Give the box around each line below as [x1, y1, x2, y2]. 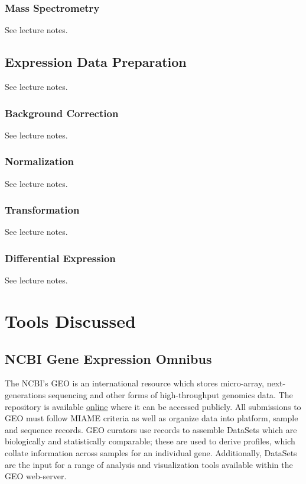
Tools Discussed [5, 309, 136, 333]
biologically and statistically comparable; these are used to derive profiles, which [5, 435, 295, 447]
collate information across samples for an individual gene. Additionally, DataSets [5, 447, 297, 459]
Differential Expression [5, 250, 116, 265]
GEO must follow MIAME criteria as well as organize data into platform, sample [5, 412, 298, 424]
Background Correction [5, 105, 119, 120]
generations [5, 389, 46, 401]
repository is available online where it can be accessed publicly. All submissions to [5, 400, 301, 412]
